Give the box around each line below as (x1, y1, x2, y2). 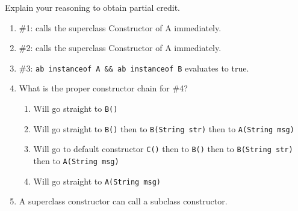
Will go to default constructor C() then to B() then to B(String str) (33, 142, 293, 155)
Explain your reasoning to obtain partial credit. (5, 1, 180, 13)
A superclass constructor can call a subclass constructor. (19, 195, 228, 207)
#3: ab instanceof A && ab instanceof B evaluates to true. (19, 61, 249, 74)
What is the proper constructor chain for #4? (19, 82, 188, 94)
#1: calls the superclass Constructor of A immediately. (19, 21, 222, 34)
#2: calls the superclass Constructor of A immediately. (19, 41, 222, 54)
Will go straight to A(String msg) (33, 174, 161, 187)
